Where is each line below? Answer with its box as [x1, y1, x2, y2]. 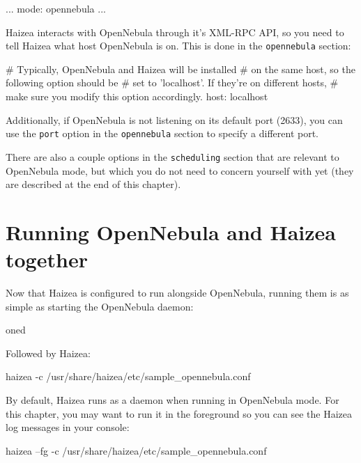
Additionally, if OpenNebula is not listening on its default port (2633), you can [6, 112, 343, 127]
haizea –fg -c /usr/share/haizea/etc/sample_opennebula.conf [6, 443, 267, 457]
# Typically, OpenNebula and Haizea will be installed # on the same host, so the [6, 61, 355, 76]
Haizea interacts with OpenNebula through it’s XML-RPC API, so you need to [6, 24, 344, 39]
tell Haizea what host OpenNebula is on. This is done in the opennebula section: [6, 38, 351, 53]
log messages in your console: [6, 420, 130, 434]
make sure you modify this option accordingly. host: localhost [6, 89, 268, 104]
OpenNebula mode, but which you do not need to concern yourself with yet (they [6, 163, 354, 178]
